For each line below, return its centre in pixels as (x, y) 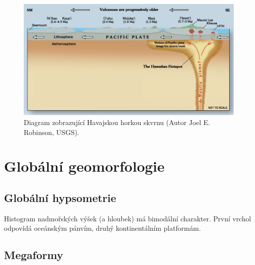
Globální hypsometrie (60, 197)
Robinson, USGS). (52, 132)
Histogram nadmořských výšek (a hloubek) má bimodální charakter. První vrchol (127, 218)
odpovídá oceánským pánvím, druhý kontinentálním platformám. (102, 228)
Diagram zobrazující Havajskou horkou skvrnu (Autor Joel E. (117, 122)
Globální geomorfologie (84, 166)
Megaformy (34, 255)
